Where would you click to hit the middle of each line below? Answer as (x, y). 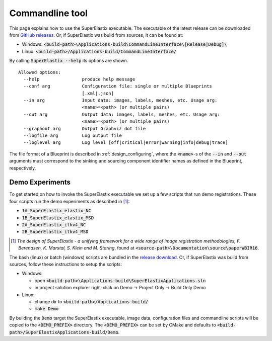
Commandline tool (49, 13)
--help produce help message (79, 79)
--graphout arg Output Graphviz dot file (85, 129)
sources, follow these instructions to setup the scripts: (66, 264)
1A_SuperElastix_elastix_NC (57, 211)
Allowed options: (40, 72)
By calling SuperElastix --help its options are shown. (69, 61)
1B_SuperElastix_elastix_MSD (58, 218)
